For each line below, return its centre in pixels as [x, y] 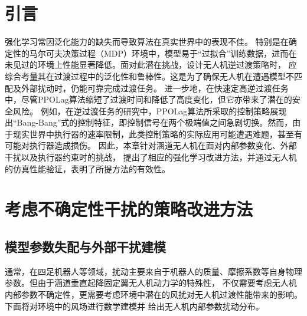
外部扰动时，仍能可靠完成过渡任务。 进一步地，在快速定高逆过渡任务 [155, 88]
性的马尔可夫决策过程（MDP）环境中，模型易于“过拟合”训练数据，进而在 [155, 53]
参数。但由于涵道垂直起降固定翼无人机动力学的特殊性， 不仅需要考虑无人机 [151, 283]
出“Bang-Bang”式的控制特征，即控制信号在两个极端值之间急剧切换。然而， [149, 122]
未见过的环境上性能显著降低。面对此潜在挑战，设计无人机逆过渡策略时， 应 [151, 65]
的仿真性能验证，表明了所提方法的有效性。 [87, 168]
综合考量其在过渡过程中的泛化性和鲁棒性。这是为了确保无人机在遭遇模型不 [149, 76]
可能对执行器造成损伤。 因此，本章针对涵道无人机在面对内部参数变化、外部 [151, 145]
